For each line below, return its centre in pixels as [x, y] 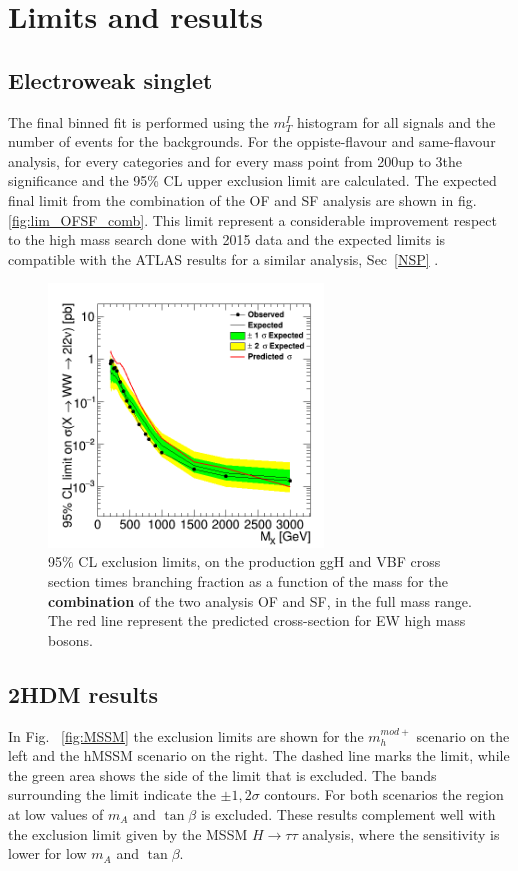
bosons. [70, 639]
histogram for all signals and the [396, 121]
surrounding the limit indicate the [112, 794]
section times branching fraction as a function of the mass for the [248, 581]
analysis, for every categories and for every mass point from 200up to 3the [235, 160]
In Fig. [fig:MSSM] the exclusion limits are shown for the [186, 735]
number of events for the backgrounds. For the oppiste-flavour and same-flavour [252, 141]
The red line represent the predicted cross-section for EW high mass [257, 620]
